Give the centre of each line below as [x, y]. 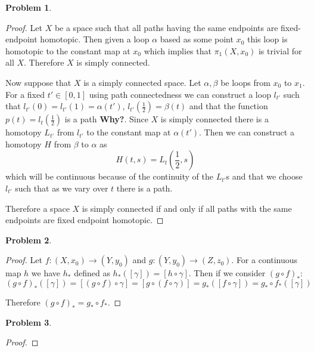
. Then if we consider [227, 273]
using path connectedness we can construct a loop [180, 94]
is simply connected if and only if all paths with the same [187, 208]
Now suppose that [38, 82]
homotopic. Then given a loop [95, 39]
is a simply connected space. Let [142, 82]
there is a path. [144, 188]
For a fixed [25, 94]
